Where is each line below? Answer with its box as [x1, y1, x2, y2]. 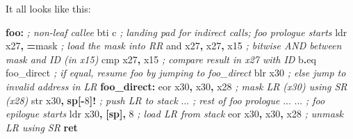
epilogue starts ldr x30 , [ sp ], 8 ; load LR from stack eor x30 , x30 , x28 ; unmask [6, 106, 344, 121]
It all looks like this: [6, 1, 91, 15]
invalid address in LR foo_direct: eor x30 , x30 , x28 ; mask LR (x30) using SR [6, 79, 347, 93]
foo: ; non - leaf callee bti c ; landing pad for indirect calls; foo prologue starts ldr [6, 24, 347, 39]
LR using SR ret [6, 120, 78, 134]
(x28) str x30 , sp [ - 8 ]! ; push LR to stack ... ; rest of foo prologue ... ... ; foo [6, 92, 325, 107]
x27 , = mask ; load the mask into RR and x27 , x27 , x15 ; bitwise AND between [6, 38, 342, 53]
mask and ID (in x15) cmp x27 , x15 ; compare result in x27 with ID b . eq [6, 51, 316, 66]
